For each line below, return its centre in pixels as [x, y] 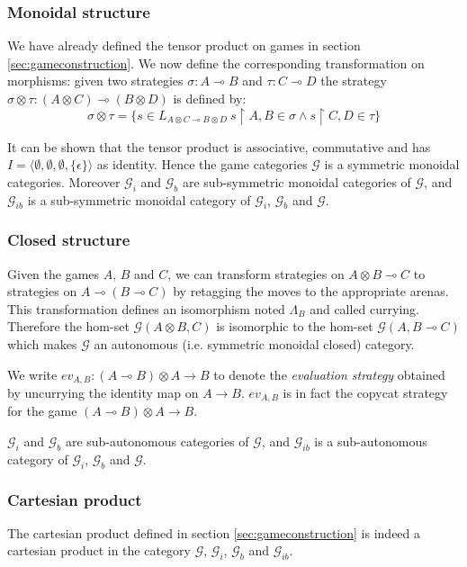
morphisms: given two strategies [95, 81]
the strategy [354, 81]
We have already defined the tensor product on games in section [184, 45]
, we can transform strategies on [256, 273]
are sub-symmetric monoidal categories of [296, 181]
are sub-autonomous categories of [157, 441]
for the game [42, 411]
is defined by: [210, 98]
